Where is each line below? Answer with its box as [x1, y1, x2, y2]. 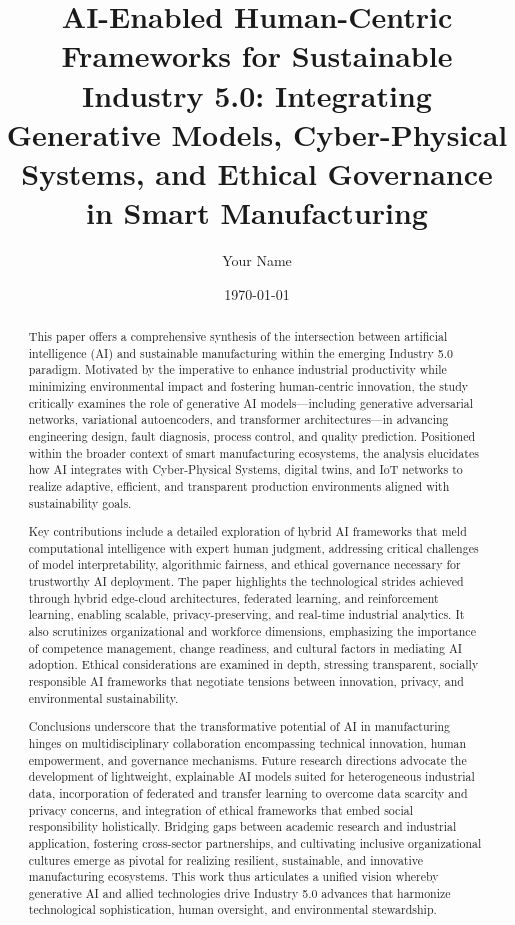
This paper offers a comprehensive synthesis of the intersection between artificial [28, 328, 448, 345]
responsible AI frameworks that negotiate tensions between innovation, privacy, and [28, 673, 464, 690]
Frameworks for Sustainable [61, 35, 453, 76]
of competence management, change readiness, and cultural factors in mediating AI [28, 639, 463, 656]
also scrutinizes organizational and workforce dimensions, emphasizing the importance [28, 623, 476, 640]
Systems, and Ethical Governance [21, 152, 493, 193]
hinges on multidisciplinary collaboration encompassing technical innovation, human [28, 734, 467, 751]
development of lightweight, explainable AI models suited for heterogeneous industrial [28, 768, 475, 785]
